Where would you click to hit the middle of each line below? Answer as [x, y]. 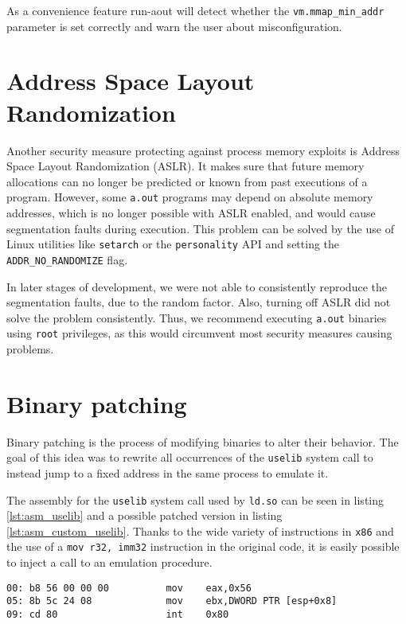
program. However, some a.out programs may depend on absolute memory [190, 197]
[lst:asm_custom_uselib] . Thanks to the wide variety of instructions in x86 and [200, 530]
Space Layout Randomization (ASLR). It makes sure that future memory [185, 166]
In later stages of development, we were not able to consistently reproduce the [197, 286]
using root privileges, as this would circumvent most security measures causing [199, 333]
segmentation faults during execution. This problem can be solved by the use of [200, 228]
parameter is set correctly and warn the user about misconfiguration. [174, 26]
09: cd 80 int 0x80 [118, 615]
